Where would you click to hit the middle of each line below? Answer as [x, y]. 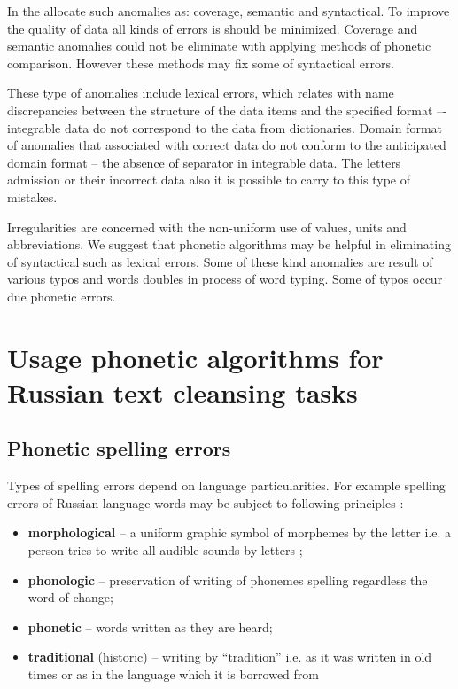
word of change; [70, 597]
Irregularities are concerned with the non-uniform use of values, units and [207, 227]
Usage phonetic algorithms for [195, 357]
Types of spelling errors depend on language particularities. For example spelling [226, 485]
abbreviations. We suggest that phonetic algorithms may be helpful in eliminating [229, 244]
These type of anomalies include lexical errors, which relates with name [201, 93]
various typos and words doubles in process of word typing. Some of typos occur [225, 279]
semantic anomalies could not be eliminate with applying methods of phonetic [219, 46]
